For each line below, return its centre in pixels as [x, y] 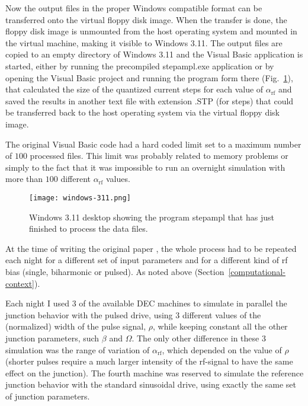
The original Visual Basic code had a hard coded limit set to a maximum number [153, 144]
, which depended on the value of [222, 349]
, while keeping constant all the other [220, 326]
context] [20, 283]
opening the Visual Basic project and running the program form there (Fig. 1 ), [149, 77]
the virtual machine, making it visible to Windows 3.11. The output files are [144, 42]
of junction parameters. [48, 396]
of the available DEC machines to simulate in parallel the [183, 303]
